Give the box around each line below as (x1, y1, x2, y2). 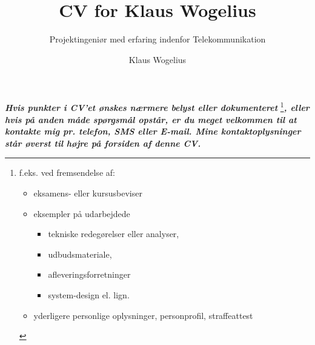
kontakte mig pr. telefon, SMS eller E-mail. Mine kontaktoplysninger (5, 125, 301, 138)
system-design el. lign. (48, 288, 130, 301)
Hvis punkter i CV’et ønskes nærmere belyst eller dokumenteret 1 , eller (5, 99, 310, 113)
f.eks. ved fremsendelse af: (19, 166, 115, 179)
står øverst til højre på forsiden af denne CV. (5, 136, 201, 149)
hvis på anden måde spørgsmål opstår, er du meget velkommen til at (5, 113, 297, 126)
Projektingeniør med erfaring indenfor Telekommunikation (49, 33, 266, 45)
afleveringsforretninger (48, 268, 131, 281)
